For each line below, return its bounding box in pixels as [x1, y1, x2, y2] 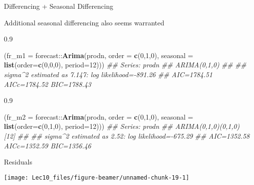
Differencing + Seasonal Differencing [4, 1, 113, 11]
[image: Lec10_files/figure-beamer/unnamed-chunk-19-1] [4, 174, 190, 181]
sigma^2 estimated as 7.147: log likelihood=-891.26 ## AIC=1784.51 [4, 69, 212, 79]
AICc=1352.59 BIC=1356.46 [4, 140, 91, 150]
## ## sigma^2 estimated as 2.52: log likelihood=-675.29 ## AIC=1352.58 [17, 130, 250, 141]
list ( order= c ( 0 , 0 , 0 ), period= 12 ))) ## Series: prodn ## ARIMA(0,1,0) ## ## [4, 60, 247, 70]
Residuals [4, 157, 32, 167]
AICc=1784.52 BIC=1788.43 [4, 79, 91, 89]
